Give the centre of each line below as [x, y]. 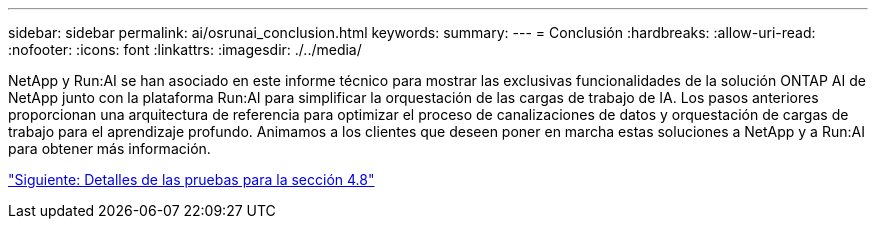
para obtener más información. [109, 148]
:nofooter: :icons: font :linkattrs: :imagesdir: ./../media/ [185, 49]
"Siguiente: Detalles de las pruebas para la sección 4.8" [191, 179]
